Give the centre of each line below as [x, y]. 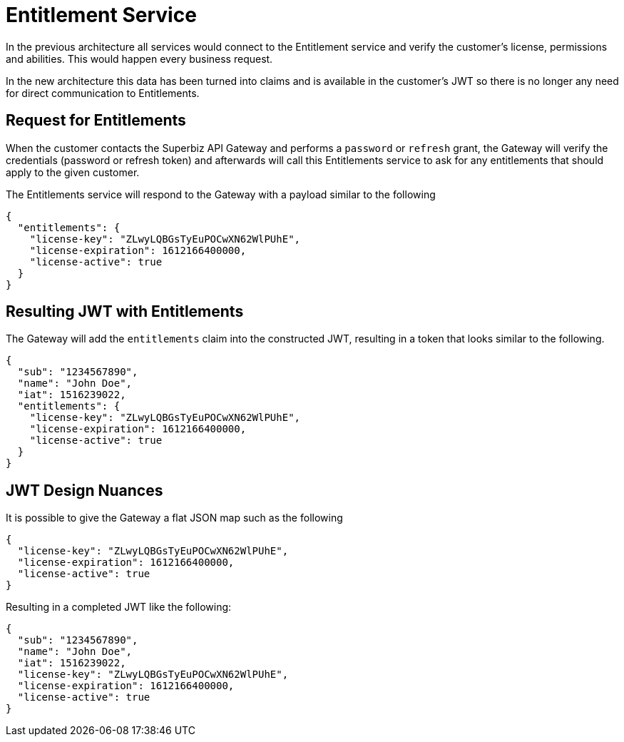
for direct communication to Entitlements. [103, 93]
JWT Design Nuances [85, 490]
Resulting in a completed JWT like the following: [119, 607]
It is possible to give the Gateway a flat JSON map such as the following [174, 518]
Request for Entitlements [96, 121]
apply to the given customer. [73, 172]
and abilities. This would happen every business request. [139, 59]
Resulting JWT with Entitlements [125, 312]
